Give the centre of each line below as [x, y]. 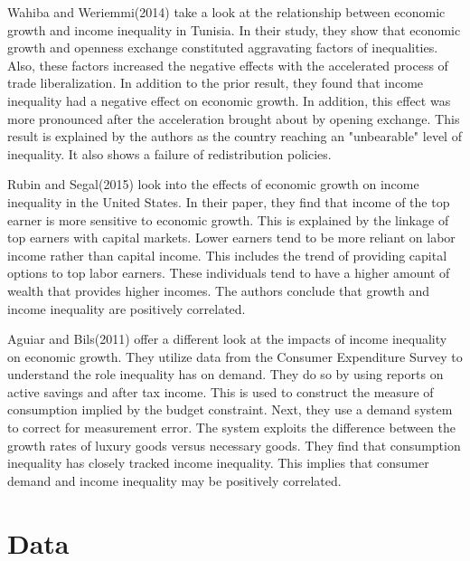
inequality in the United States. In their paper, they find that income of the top [229, 201]
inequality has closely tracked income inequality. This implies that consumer [218, 463]
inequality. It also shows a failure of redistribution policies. [169, 153]
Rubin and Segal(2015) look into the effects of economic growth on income [213, 184]
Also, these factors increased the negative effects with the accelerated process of [228, 65]
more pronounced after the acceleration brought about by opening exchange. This [234, 118]
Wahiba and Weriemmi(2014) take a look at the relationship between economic [226, 12]
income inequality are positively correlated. [127, 308]
